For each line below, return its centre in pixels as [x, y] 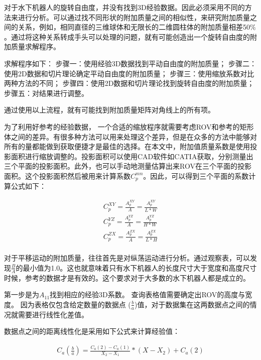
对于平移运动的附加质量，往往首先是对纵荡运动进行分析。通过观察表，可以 [127, 258]
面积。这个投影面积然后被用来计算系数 [67, 175]
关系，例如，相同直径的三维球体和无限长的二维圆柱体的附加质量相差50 [134, 27]
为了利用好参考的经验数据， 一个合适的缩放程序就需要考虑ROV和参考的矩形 [129, 126]
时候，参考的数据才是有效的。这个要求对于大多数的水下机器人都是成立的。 [127, 277]
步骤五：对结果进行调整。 [46, 93]
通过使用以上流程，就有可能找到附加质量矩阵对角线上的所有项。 [109, 110]
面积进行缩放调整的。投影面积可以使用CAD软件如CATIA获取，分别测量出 [132, 156]
